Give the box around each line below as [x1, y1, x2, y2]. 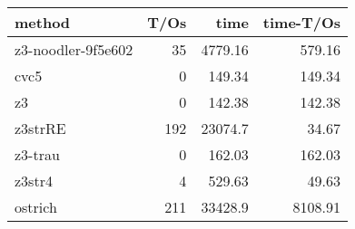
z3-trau [15, 144, 60, 165]
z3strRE [15, 118, 66, 138]
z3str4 [15, 170, 53, 191]
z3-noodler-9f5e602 [15, 39, 133, 60]
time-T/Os [262, 12, 341, 33]
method [15, 12, 71, 33]
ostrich [15, 196, 57, 217]
